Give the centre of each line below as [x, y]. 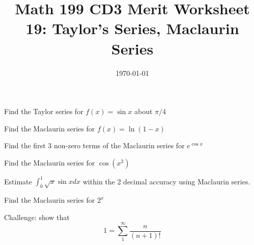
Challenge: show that [37, 217]
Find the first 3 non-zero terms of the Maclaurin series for [94, 145]
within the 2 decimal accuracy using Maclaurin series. [166, 181]
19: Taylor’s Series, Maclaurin [132, 28]
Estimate [18, 181]
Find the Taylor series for [44, 111]
